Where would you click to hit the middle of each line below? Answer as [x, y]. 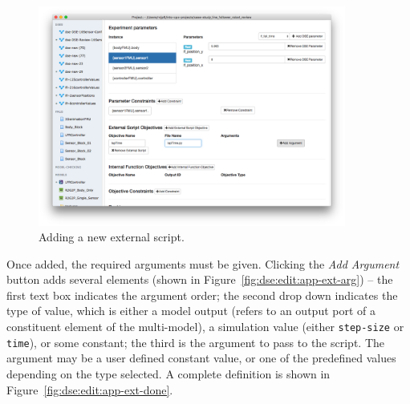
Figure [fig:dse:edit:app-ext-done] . [90, 389]
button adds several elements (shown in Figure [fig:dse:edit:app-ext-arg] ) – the [200, 279]
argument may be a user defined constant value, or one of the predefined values [201, 358]
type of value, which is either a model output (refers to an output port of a [191, 311]
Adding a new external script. [112, 237]
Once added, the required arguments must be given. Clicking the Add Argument [203, 263]
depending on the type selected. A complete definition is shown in [168, 373]
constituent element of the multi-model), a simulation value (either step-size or [205, 327]
